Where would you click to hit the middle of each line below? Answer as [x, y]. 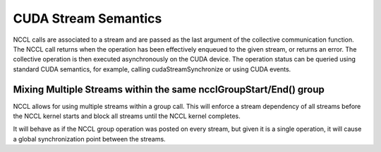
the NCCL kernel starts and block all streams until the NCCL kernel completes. [127, 116]
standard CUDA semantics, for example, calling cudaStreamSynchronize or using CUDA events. [152, 69]
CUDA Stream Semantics [87, 18]
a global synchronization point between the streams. [89, 139]
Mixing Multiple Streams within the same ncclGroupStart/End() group [169, 89]
